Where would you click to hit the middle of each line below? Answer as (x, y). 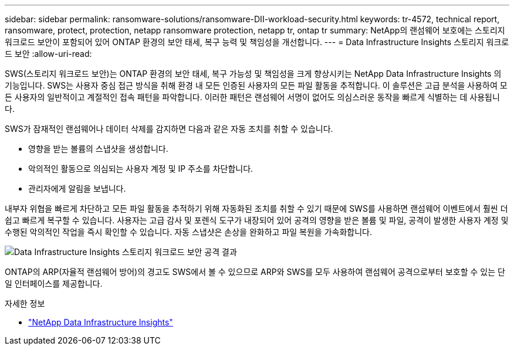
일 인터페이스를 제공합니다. (54, 283)
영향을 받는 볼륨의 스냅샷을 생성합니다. (98, 149)
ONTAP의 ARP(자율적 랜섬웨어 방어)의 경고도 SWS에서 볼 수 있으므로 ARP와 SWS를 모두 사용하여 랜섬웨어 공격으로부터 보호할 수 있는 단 (255, 272)
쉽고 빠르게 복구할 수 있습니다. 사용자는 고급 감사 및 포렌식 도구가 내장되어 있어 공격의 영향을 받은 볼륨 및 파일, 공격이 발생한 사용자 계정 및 (257, 220)
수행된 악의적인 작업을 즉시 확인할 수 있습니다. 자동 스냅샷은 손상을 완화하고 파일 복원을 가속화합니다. (188, 232)
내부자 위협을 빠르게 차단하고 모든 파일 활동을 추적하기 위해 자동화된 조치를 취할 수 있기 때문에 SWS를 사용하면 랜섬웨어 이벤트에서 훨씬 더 (256, 208)
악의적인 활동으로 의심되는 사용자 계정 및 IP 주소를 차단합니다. (141, 169)
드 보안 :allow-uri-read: (48, 54)
